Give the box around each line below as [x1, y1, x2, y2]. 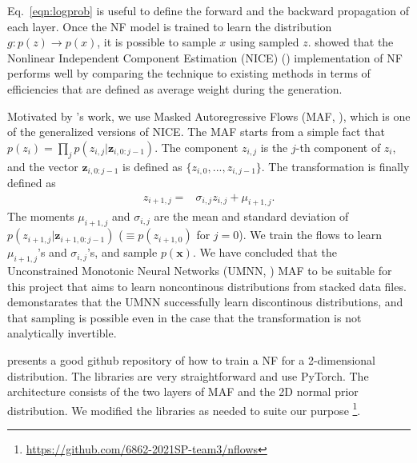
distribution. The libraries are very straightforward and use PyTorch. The [7, 367, 369, 384]
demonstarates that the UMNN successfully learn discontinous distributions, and [7, 293, 403, 310]
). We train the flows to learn [239, 226, 382, 243]
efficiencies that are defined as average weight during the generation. [7, 80, 343, 97]
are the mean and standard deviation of [154, 208, 349, 225]
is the [260, 138, 288, 155]
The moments [7, 208, 74, 225]
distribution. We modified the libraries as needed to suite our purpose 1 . [7, 399, 361, 418]
